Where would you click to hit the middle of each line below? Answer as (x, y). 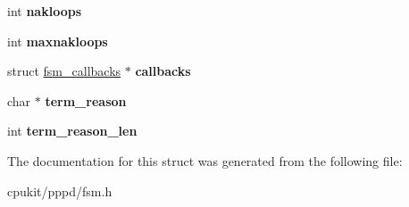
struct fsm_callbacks (64, 71)
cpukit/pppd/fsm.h (60, 190)
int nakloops (44, 11)
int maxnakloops (58, 41)
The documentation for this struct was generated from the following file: (205, 160)
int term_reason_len (72, 131)
